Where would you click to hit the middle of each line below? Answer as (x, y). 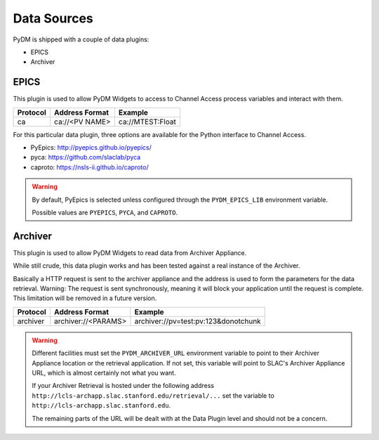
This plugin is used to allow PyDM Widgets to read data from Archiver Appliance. (130, 252)
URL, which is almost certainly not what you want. (104, 373)
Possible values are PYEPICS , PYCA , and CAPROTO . (105, 212)
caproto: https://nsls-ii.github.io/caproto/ (89, 167)
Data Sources (53, 18)
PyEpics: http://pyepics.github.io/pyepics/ (91, 148)
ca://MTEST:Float (147, 122)
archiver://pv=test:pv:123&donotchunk (198, 321)
